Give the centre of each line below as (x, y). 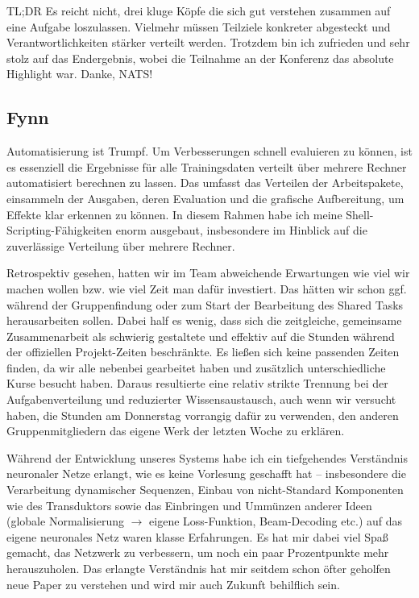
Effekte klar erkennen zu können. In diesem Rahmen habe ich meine (174, 214)
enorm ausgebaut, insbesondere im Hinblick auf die (241, 230)
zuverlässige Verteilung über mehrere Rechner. (121, 245)
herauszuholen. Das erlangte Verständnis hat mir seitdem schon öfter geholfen (199, 569)
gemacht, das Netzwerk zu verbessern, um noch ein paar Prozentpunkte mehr (198, 552)
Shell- (360, 214)
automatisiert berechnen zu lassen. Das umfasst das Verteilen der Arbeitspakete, (205, 183)
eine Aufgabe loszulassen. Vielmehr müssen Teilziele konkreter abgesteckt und (199, 26)
